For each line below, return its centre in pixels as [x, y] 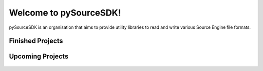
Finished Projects [36, 41]
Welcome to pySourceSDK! [65, 13]
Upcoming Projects [39, 57]
